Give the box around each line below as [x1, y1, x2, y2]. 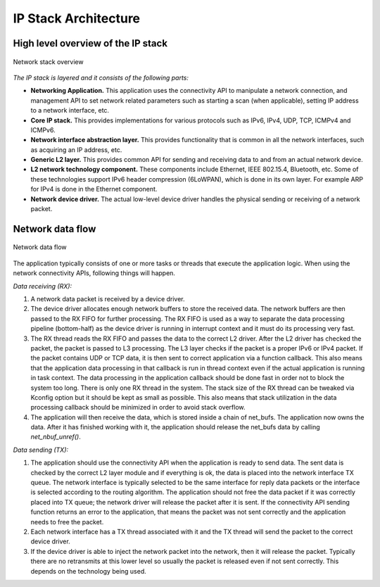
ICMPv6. [30, 125, 56, 134]
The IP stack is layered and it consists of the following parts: [13, 73, 189, 82]
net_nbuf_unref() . [30, 433, 81, 441]
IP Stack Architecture [13, 11, 141, 26]
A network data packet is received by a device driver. [30, 295, 186, 303]
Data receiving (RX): [13, 282, 72, 290]
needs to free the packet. [30, 517, 104, 526]
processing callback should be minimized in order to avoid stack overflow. [30, 403, 246, 412]
